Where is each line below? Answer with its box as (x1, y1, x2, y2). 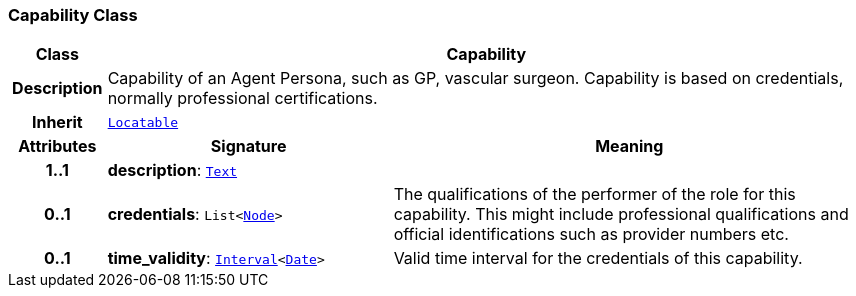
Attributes (18, 136, 97, 157)
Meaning (595, 136, 664, 157)
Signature (210, 136, 287, 157)
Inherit (31, 112, 83, 133)
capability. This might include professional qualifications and (393, 204, 849, 225)
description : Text (107, 160, 238, 181)
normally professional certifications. (107, 88, 378, 109)
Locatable (107, 114, 179, 130)
